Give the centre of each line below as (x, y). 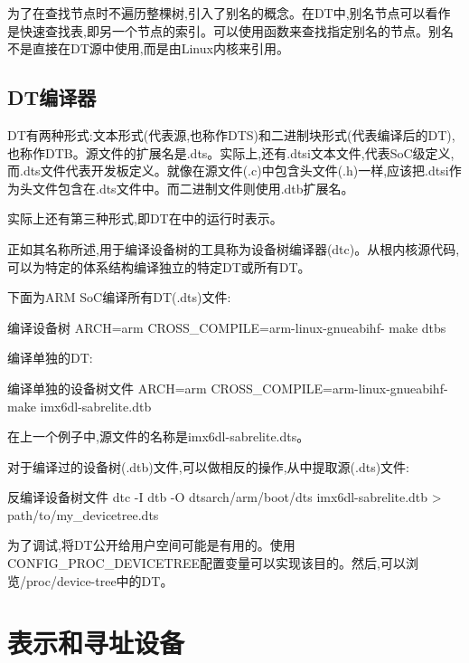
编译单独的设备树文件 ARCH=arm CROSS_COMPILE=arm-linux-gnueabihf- (228, 388)
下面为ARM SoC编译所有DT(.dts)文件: (119, 297)
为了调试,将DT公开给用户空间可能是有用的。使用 (151, 545)
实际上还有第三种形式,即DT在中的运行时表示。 (145, 218)
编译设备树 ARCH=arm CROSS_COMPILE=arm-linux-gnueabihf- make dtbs (227, 327)
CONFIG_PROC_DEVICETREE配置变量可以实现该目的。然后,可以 (206, 563)
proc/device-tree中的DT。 (99, 580)
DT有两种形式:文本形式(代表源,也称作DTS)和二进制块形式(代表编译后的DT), (231, 134)
